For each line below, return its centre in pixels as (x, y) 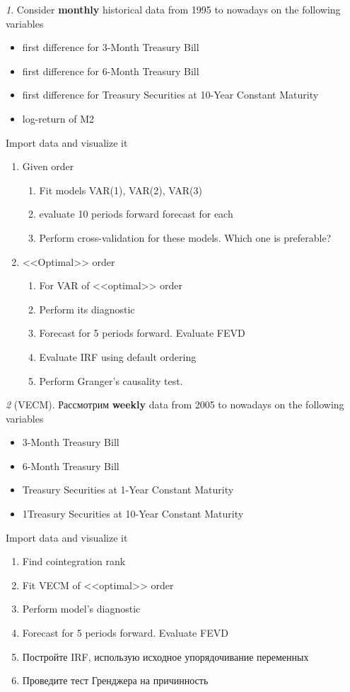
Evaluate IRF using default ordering (118, 356)
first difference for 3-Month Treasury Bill (111, 47)
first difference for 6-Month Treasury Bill (111, 71)
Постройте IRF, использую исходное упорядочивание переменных (165, 656)
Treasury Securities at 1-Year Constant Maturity (128, 490)
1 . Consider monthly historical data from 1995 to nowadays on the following (173, 9)
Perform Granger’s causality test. (111, 380)
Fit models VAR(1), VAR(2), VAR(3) (121, 190)
